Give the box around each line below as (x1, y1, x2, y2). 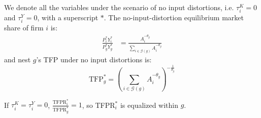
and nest (4, 54, 31, 65)
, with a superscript (37, 12, 99, 23)
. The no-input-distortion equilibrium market (104, 12, 244, 23)
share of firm (4, 22, 44, 33)
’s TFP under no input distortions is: (36, 54, 152, 65)
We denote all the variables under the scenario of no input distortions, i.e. (4, 2, 234, 12)
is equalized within (120, 99, 178, 110)
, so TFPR (82, 99, 115, 110)
